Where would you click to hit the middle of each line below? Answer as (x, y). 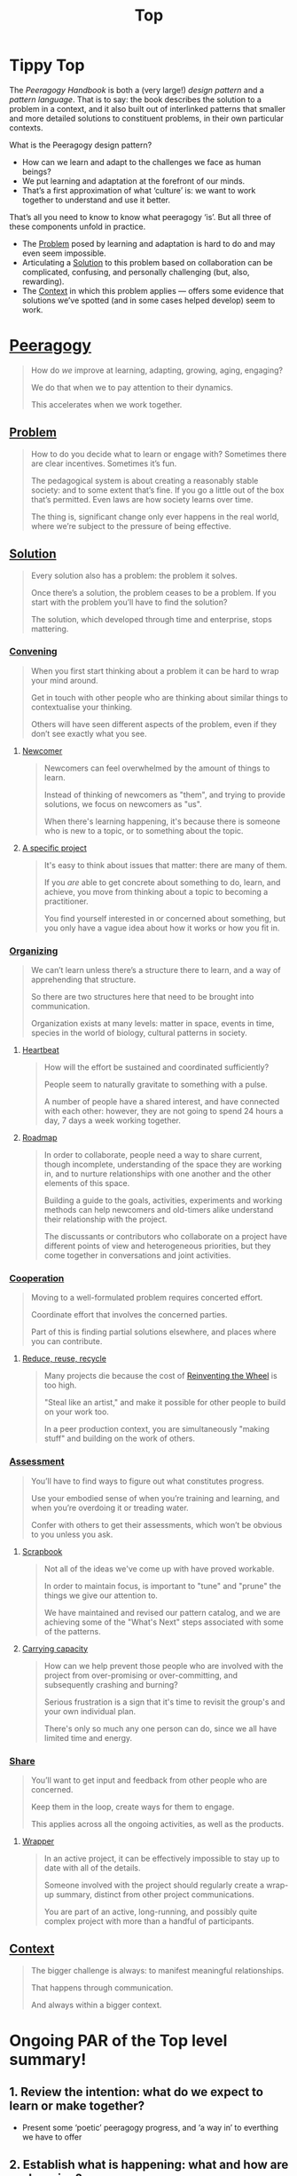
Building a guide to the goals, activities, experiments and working (163, 1200)
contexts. (26, 127)
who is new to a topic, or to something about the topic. (144, 830)
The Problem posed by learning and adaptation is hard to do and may (148, 243)
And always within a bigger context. (96, 2005)
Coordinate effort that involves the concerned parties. (129, 1315)
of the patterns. (73, 1631)
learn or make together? (77, 2106)
